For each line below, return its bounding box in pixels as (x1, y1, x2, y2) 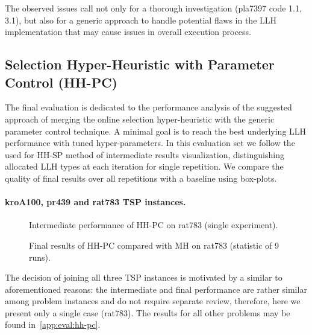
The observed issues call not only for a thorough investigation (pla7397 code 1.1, (5, 2, 302, 14)
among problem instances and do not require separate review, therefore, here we (5, 295, 301, 307)
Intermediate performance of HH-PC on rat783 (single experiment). (29, 219, 278, 231)
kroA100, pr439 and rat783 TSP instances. (5, 196, 186, 208)
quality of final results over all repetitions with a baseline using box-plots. (5, 171, 277, 184)
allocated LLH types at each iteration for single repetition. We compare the (5, 160, 284, 173)
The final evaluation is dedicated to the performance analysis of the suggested (5, 101, 292, 113)
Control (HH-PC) (5, 72, 118, 91)
